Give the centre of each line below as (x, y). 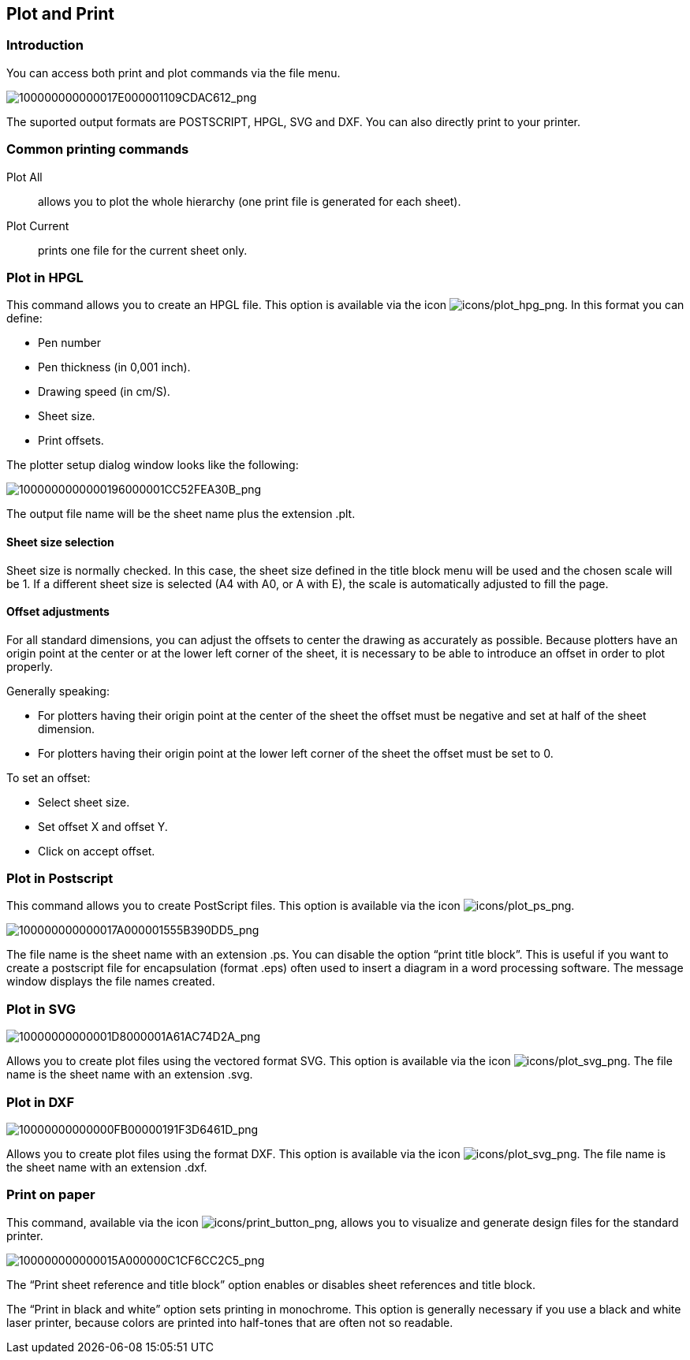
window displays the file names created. (111, 982)
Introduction (45, 45)
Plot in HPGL (45, 277)
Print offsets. (71, 441)
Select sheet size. (84, 802)
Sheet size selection (60, 542)
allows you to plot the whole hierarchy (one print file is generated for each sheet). (250, 201)
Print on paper (51, 1195)
